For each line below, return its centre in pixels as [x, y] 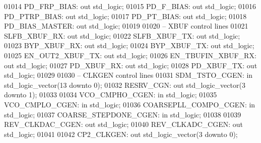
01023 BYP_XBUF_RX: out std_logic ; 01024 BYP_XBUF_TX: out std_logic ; [129, 45]
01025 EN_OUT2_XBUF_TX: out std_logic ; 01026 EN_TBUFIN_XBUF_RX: [130, 55]
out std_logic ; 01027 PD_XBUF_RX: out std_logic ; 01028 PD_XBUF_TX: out [131, 65]
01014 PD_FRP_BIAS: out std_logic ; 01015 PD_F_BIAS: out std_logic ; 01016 [130, 6]
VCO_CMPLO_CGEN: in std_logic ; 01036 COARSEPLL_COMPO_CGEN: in [130, 104]
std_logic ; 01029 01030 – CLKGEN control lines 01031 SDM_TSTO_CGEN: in [128, 75]
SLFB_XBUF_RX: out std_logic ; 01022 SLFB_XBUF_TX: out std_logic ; [122, 35]
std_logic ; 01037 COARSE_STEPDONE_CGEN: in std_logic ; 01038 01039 [123, 114]
